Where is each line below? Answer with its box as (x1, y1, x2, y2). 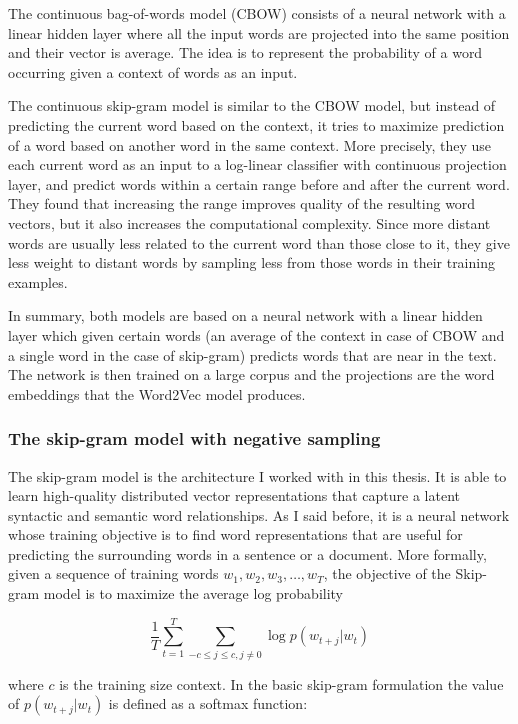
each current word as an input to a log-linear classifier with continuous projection (8, 154, 507, 175)
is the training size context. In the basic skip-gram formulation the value (59, 673, 504, 694)
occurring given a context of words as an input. (8, 61, 298, 82)
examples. (8, 271, 68, 292)
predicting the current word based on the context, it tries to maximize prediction (8, 114, 505, 135)
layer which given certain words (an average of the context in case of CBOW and (8, 324, 505, 345)
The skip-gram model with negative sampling (8, 426, 381, 451)
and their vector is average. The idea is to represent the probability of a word (8, 42, 483, 63)
